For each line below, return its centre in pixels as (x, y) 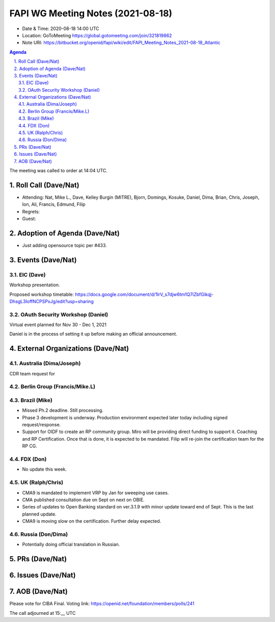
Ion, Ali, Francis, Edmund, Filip (54, 204)
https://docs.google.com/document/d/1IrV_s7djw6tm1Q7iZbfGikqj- (144, 294)
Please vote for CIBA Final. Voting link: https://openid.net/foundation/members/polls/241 (102, 604)
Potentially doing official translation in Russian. (71, 545)
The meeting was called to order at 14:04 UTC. (59, 170)
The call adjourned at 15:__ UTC (43, 613)
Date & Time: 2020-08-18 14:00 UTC (61, 29)
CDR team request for (32, 373)
